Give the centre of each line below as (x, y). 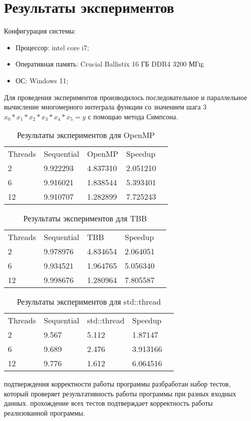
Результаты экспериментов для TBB (85, 218)
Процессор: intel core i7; (52, 47)
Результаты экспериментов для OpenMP (86, 135)
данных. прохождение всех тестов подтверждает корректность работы (109, 403)
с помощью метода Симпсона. (133, 116)
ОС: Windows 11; (42, 80)
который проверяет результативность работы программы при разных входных (120, 393)
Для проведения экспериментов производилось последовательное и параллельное (125, 97)
